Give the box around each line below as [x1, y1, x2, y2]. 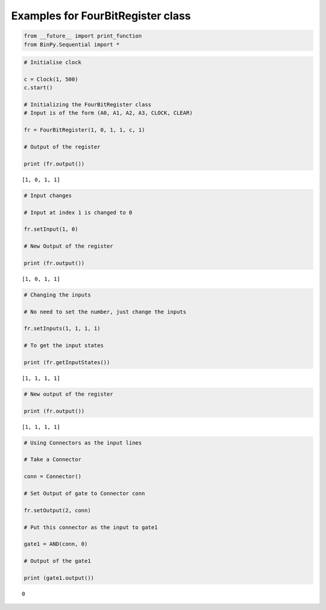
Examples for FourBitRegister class [11, 9, 191, 22]
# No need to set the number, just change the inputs [24, 308, 187, 315]
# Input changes [24, 192, 72, 199]
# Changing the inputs [24, 291, 91, 298]
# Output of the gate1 [24, 557, 91, 565]
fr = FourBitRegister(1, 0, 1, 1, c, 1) [24, 127, 145, 133]
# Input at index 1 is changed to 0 [24, 209, 133, 216]
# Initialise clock [24, 59, 81, 66]
